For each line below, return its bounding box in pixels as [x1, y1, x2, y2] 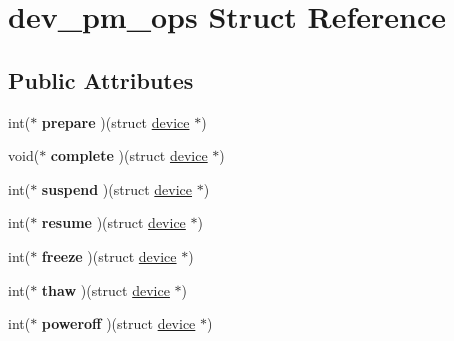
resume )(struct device [41, 212, 186, 233]
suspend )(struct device [41, 178, 193, 199]
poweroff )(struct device [41, 313, 196, 334]
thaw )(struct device [41, 279, 170, 300]
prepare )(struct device [41, 111, 190, 132]
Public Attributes [8, 64, 194, 95]
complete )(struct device [50, 145, 208, 166]
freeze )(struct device [41, 245, 177, 266]
